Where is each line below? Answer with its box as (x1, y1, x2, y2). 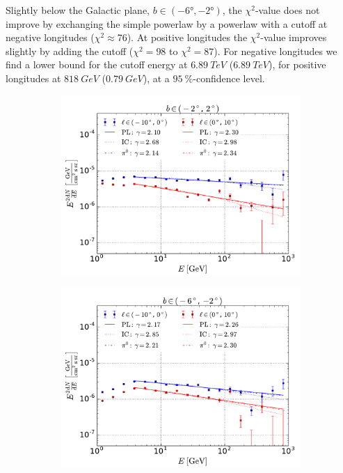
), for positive (269, 57, 326, 72)
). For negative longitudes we (214, 43, 337, 58)
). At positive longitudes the (127, 30, 248, 45)
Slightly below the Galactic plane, (6, 3, 150, 17)
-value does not (255, 3, 320, 17)
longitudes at (6, 70, 61, 85)
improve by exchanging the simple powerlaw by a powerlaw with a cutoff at (6, 16, 328, 31)
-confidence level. (193, 70, 265, 85)
